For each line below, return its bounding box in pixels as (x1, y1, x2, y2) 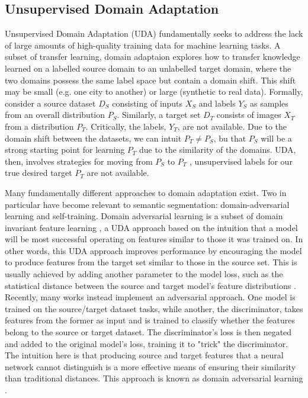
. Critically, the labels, (85, 120, 166, 132)
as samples (249, 97, 288, 109)
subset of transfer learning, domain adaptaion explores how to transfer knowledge (5, 50, 300, 63)
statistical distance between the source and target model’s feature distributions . (5, 279, 296, 291)
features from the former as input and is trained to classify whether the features (5, 314, 295, 326)
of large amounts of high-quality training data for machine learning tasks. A (5, 38, 281, 51)
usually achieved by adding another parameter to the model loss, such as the (5, 268, 283, 280)
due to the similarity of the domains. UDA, (139, 143, 296, 156)
